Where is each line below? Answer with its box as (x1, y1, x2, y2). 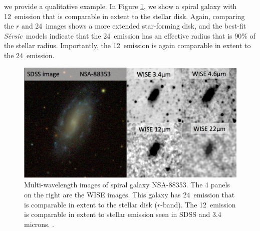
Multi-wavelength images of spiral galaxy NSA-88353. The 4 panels (24, 179, 230, 190)
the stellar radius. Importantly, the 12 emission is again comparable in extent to (4, 40, 251, 51)
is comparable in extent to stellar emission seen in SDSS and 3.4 (24, 209, 221, 219)
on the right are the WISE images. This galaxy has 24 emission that (24, 189, 235, 200)
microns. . (24, 218, 55, 229)
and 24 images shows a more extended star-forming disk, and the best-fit (22, 21, 246, 31)
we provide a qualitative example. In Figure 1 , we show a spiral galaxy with (4, 1, 237, 11)
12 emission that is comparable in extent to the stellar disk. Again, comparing (4, 11, 245, 21)
